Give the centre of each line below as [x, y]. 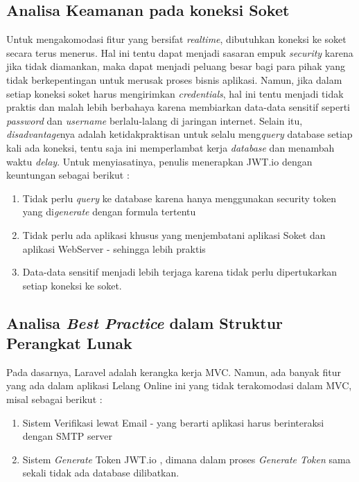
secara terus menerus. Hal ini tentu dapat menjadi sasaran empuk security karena [180, 52]
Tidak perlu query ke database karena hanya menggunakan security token [179, 198]
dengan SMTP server [67, 436]
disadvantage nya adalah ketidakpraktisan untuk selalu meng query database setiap [179, 134]
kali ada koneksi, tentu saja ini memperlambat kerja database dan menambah [170, 147]
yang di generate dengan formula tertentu [109, 212]
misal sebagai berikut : [54, 399]
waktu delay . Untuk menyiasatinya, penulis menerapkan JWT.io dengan [159, 161]
